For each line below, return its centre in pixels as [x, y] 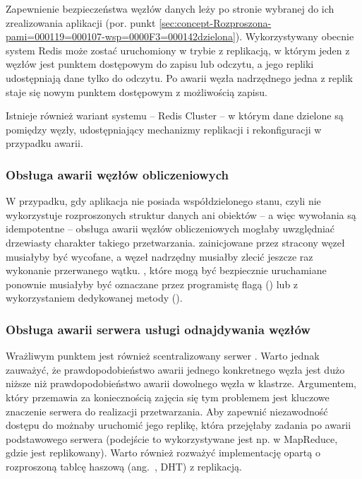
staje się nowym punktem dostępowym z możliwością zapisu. [137, 91]
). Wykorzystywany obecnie [295, 36]
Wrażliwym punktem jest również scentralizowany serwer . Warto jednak [163, 356]
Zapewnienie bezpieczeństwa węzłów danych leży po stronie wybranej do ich [170, 8]
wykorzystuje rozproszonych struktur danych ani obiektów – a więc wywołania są [181, 214]
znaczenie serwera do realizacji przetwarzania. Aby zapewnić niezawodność [167, 411]
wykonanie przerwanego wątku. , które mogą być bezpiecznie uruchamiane [166, 270]
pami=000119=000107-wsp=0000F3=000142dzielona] [121, 36]
